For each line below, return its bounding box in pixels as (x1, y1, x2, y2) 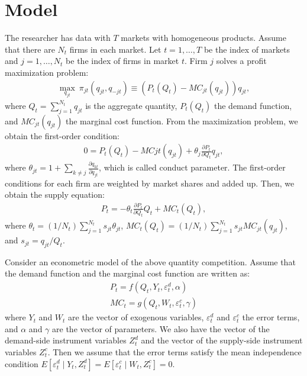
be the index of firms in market (66, 54, 179, 67)
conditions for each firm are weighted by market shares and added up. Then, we (5, 176, 295, 189)
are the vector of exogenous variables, (68, 311, 204, 323)
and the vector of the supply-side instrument (141, 334, 303, 346)
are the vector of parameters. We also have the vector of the (52, 322, 270, 335)
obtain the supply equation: (5, 188, 105, 201)
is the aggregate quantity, (85, 99, 177, 111)
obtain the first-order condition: (5, 129, 119, 142)
